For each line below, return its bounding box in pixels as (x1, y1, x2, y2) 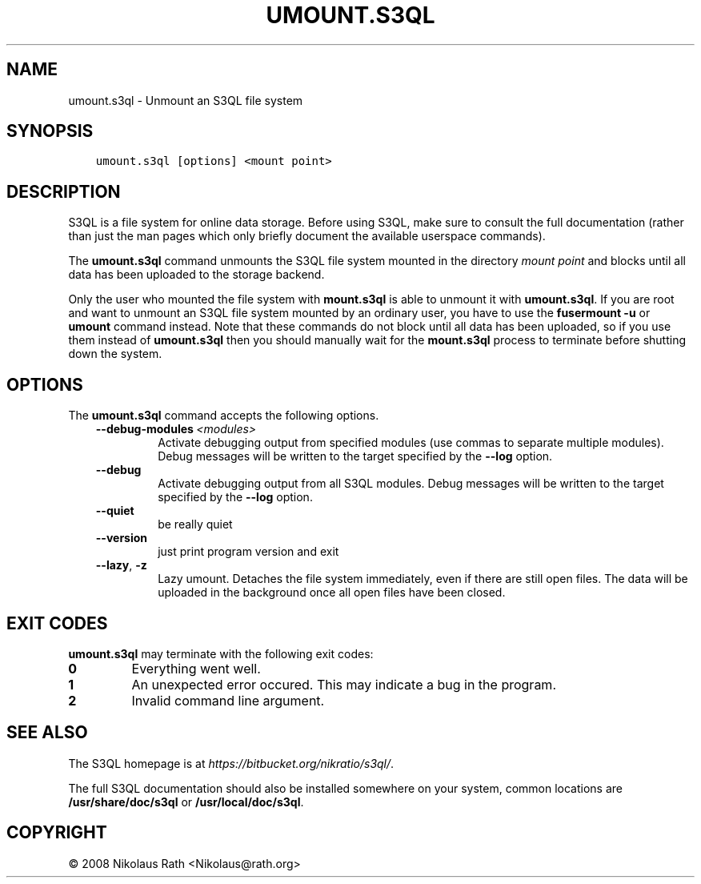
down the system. (68, 347, 162, 361)
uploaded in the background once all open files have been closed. (158, 585, 506, 600)
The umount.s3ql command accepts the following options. (68, 408, 379, 423)
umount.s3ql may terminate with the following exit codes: (68, 646, 374, 661)
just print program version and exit (158, 544, 339, 559)
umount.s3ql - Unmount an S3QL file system (68, 93, 303, 107)
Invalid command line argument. (131, 692, 325, 709)
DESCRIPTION (6, 181, 121, 202)
